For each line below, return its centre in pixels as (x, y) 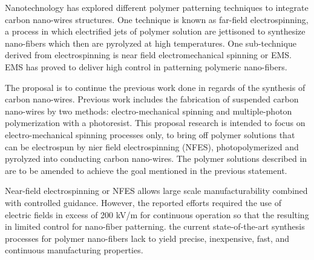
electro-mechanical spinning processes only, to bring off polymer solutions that (150, 134)
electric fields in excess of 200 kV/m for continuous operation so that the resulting (157, 214)
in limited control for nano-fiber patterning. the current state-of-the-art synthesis (155, 226)
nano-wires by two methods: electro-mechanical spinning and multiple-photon (149, 111)
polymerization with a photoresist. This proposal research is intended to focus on (155, 123)
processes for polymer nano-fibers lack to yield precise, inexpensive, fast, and (147, 238)
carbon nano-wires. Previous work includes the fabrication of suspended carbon (152, 99)
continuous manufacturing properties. (74, 250)
